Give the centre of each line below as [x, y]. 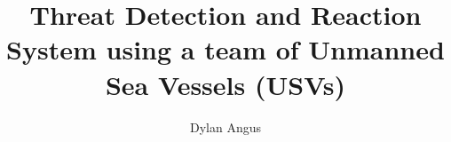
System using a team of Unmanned [225, 49]
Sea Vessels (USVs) [225, 84]
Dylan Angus [225, 126]
